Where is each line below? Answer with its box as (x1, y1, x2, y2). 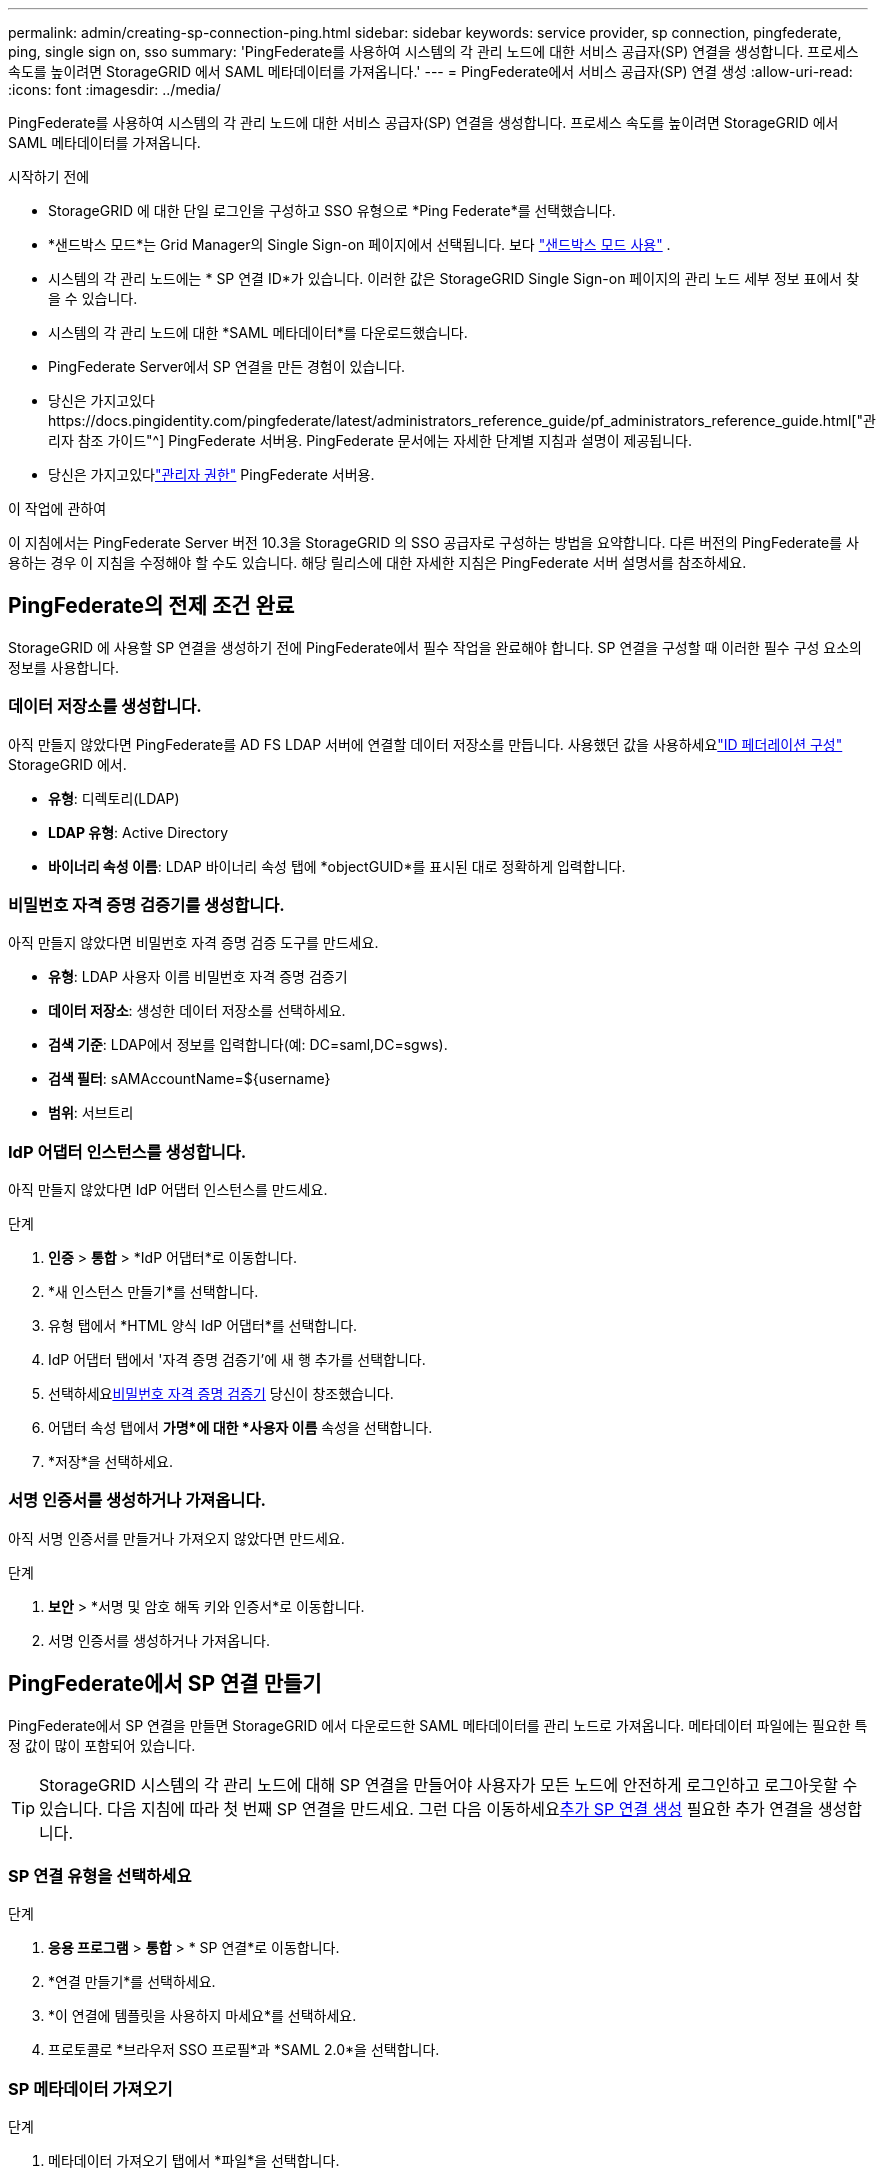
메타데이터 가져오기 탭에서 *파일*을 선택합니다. (48, 2152, 340, 2170)
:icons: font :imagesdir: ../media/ (8, 81, 221, 98)
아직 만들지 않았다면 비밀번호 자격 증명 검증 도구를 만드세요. (8, 934, 379, 952)
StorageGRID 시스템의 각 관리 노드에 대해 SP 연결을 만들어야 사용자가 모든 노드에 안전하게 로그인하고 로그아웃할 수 (39, 1774, 858, 1795)
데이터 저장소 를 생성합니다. (8, 696, 202, 717)
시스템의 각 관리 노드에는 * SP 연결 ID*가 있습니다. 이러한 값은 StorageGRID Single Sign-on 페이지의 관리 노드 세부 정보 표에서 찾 (48, 270, 860, 287)
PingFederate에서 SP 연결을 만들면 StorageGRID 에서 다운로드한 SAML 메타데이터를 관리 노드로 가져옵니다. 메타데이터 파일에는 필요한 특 (8, 1716, 868, 1734)
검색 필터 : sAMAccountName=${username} (48, 1070, 331, 1088)
